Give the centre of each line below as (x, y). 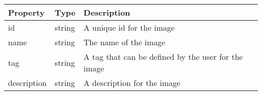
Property (26, 12)
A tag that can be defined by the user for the (163, 57)
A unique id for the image (129, 27)
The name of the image (124, 42)
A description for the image (132, 83)
